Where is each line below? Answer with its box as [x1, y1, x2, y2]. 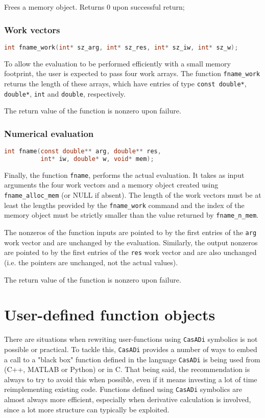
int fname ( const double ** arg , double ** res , [4, 148, 161, 155]
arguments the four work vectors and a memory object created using [4, 179, 219, 190]
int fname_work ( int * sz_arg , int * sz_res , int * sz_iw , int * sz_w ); [4, 43, 238, 51]
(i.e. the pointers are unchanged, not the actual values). [4, 257, 178, 267]
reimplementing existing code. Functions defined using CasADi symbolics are [4, 384, 242, 394]
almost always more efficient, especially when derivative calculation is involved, [4, 394, 251, 405]
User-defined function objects [4, 304, 215, 325]
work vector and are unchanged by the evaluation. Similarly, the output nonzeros [4, 237, 258, 247]
